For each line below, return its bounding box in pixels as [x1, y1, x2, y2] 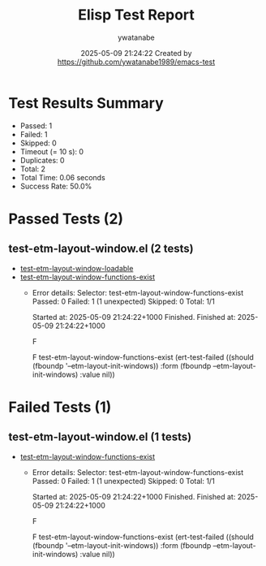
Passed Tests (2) [8, 210, 124, 228]
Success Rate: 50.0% [19, 181, 92, 191]
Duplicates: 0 [19, 155, 65, 165]
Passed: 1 [19, 120, 53, 131]
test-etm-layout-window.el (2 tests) [8, 242, 195, 256]
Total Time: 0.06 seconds [19, 172, 105, 182]
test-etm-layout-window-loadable [19, 263, 134, 273]
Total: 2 [19, 164, 46, 174]
